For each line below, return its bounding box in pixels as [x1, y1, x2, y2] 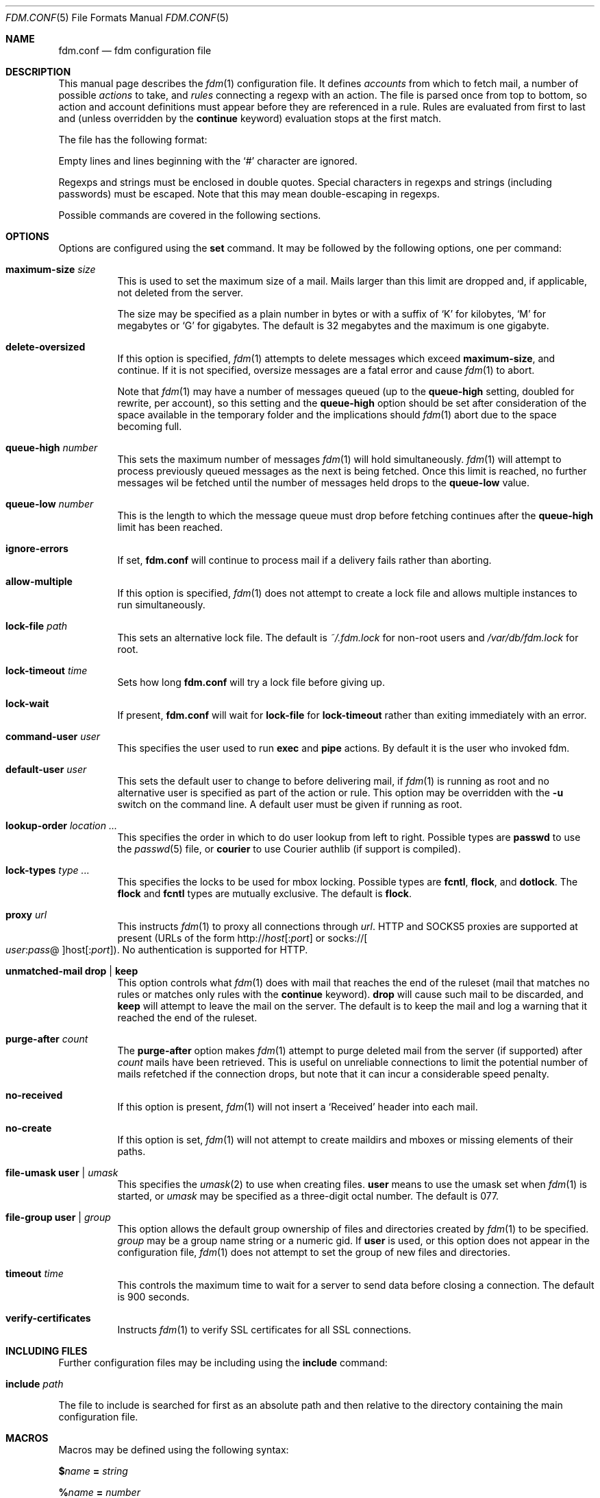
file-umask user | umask [5, 1167, 118, 1178]
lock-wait [5, 698, 49, 709]
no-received [5, 1089, 63, 1101]
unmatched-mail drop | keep [5, 965, 138, 977]
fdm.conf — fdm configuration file [58, 45, 212, 56]
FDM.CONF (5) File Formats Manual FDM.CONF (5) [5, 12, 229, 23]
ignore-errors [5, 543, 68, 554]
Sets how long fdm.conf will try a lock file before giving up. [117, 676, 385, 688]
